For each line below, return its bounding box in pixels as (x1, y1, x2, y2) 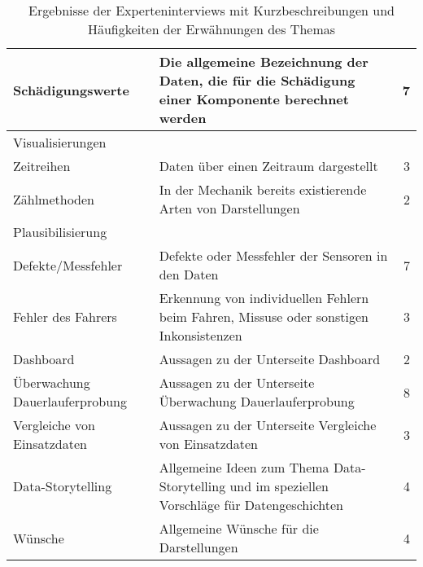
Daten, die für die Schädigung (159, 71, 355, 90)
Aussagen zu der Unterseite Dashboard (159, 349, 381, 368)
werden (159, 108, 207, 127)
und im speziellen (229, 477, 329, 495)
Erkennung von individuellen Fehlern (159, 288, 369, 307)
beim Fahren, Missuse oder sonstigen (159, 307, 368, 326)
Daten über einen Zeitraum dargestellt (159, 156, 378, 175)
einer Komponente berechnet (159, 90, 349, 108)
